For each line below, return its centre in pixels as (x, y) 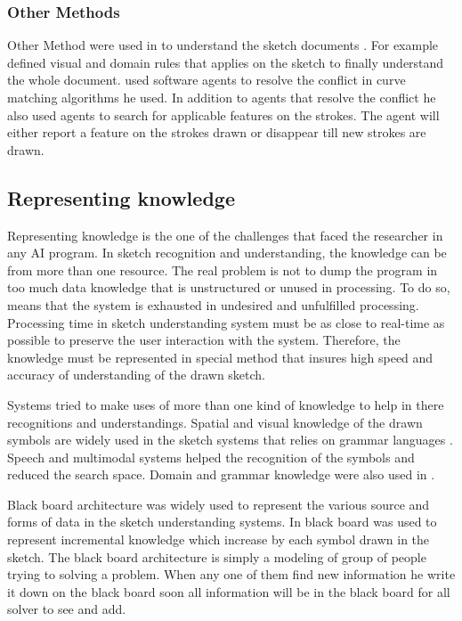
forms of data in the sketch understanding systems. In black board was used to (222, 522)
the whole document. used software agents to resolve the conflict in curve (207, 80)
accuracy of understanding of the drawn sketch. (137, 375)
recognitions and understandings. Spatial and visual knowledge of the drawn (215, 422)
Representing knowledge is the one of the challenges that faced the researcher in (225, 235)
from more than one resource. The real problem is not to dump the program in (223, 270)
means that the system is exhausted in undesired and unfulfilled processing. (213, 304)
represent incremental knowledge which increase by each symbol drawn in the (219, 539)
